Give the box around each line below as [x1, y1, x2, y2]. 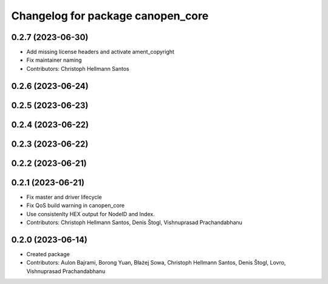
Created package [26, 250, 70, 257]
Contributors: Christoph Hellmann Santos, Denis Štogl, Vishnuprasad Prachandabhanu [26, 219, 243, 226]
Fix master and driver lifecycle [26, 193, 103, 200]
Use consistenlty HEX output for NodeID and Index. [26, 210, 155, 217]
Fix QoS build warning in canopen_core [26, 202, 125, 209]
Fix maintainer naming [26, 56, 82, 64]
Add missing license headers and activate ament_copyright [26, 48, 174, 56]
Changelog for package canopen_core [11, 9, 209, 22]
